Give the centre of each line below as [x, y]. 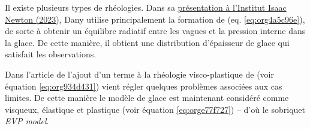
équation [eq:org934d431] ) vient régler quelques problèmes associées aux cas [144, 86]
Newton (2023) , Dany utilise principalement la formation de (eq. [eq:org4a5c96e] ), [155, 19]
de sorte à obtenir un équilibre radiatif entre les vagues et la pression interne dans [155, 31]
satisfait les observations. [51, 54]
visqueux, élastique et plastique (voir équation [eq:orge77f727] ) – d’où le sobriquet [155, 109]
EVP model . [27, 121]
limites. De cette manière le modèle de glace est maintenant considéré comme [147, 98]
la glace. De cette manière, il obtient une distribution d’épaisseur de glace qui [147, 42]
